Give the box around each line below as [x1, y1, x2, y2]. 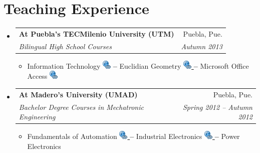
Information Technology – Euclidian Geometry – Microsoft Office [27, 60, 249, 71]
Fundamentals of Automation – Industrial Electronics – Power [27, 131, 240, 141]
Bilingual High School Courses [19, 41, 112, 51]
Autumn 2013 [181, 41, 222, 51]
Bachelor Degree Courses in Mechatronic [19, 101, 144, 112]
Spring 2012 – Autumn [182, 101, 252, 112]
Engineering [19, 111, 56, 122]
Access [27, 71, 48, 81]
